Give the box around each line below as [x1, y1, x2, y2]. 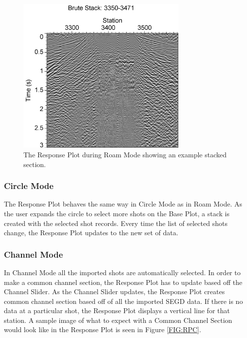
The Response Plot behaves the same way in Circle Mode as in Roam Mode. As [4, 199, 243, 209]
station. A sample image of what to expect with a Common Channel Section [4, 315, 232, 325]
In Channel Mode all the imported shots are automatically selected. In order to [4, 267, 241, 277]
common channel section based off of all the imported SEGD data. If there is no [4, 296, 243, 306]
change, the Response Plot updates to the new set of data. [4, 227, 178, 238]
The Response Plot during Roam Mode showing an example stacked [23, 149, 227, 159]
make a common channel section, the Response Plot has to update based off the [4, 277, 243, 287]
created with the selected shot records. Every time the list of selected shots [4, 218, 228, 228]
